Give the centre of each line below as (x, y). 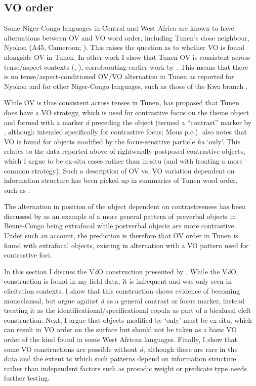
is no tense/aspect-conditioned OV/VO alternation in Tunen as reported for (119, 76)
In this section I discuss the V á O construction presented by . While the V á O (120, 271)
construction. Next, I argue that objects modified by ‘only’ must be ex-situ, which (128, 320)
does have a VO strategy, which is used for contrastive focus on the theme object (127, 112)
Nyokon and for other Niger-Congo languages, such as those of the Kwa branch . (126, 86)
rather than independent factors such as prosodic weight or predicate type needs (126, 368)
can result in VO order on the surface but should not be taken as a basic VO (121, 329)
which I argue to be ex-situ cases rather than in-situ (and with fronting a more (123, 160)
